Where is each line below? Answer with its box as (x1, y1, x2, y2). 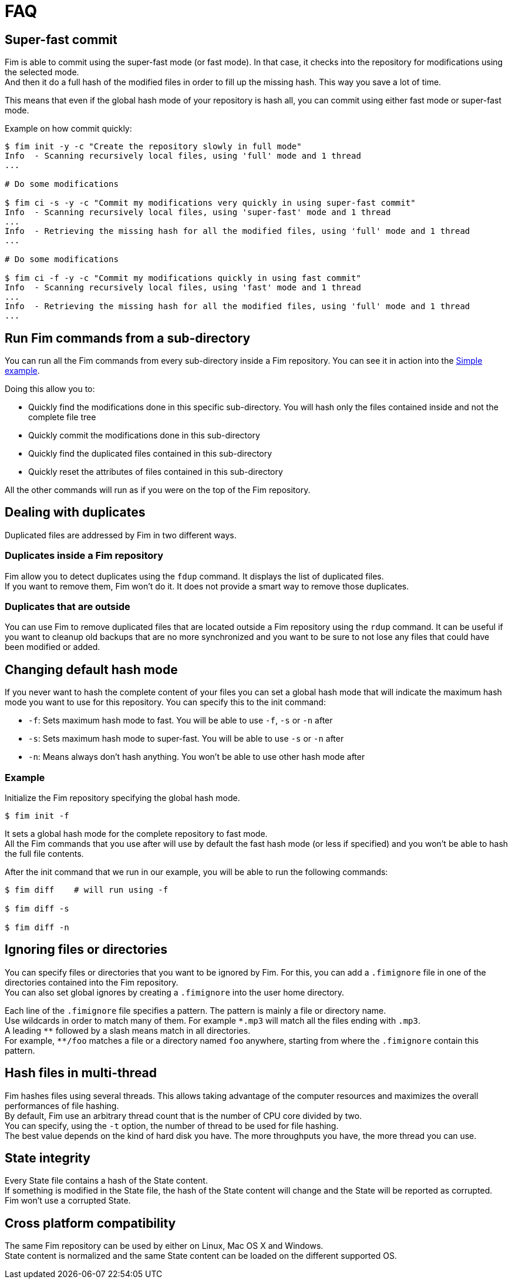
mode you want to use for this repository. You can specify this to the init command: (5, 697, 326, 708)
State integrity (5, 1151, 90, 1166)
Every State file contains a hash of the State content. (5, 1175, 208, 1186)
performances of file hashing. (5, 1100, 119, 1111)
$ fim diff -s (5, 903, 69, 913)
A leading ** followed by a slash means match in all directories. (5, 1025, 251, 1036)
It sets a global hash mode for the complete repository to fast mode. (5, 828, 268, 839)
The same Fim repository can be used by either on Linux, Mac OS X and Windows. (5, 1241, 324, 1251)
